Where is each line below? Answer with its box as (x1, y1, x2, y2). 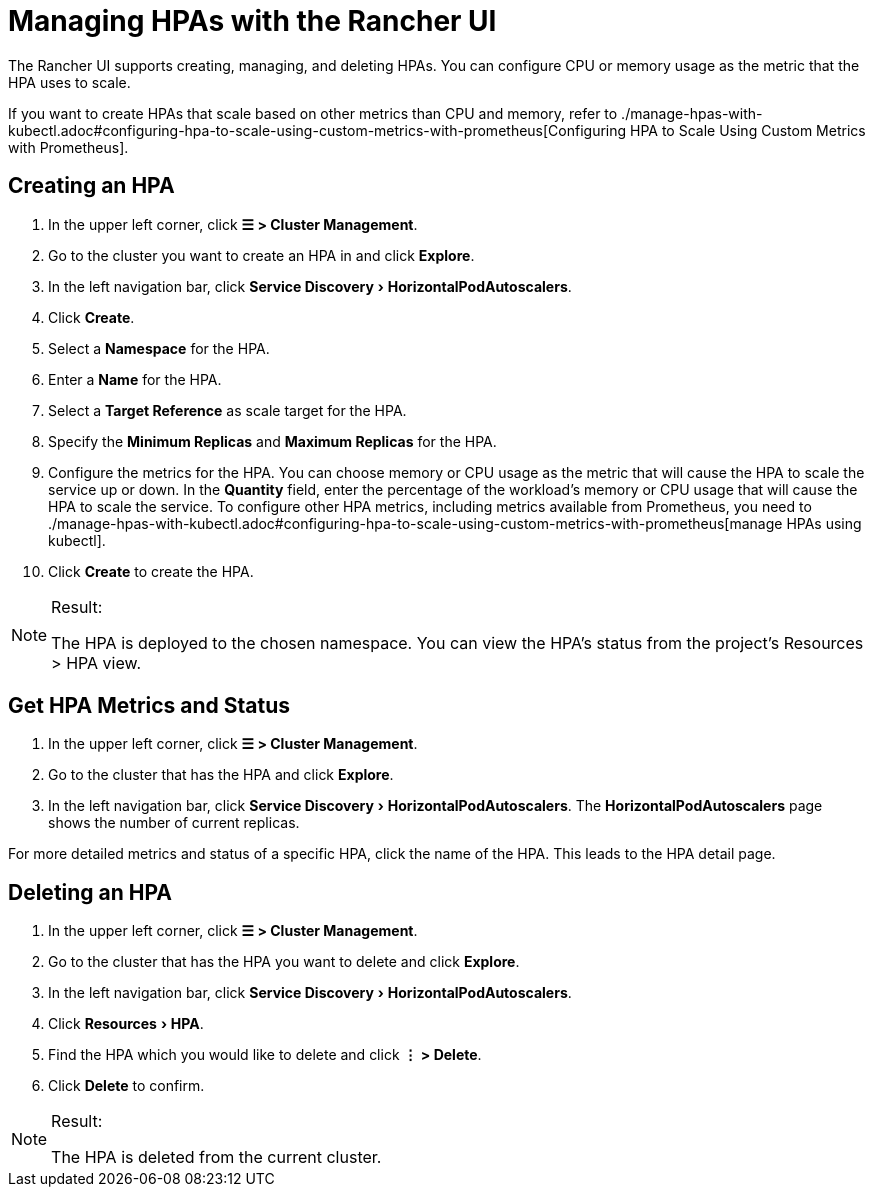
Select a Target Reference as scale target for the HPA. (48, 401, 407, 419)
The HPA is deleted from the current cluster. (51, 1147, 382, 1168)
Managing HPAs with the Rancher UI (8, 4, 497, 38)
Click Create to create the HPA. (48, 562, 254, 580)
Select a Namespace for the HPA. (48, 339, 270, 357)
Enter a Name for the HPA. (48, 370, 222, 388)
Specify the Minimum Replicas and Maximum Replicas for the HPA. (48, 432, 497, 450)
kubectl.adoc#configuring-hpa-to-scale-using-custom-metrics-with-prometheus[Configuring (8, 121, 627, 139)
